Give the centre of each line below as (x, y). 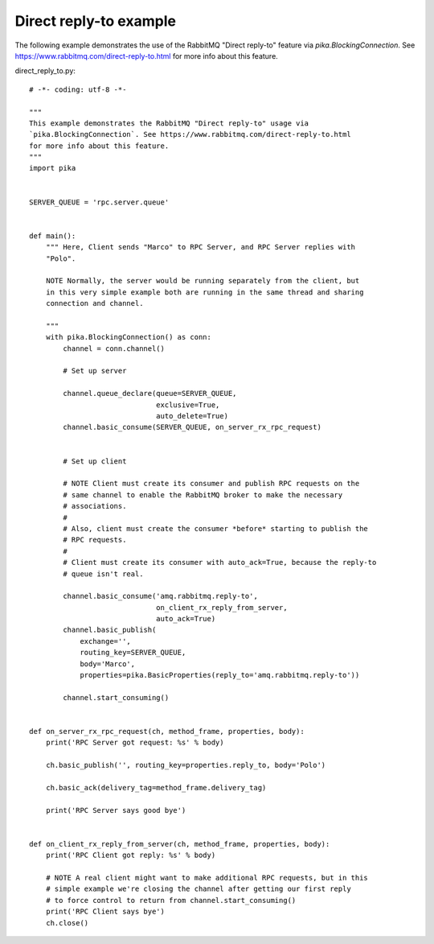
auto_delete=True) (192, 416)
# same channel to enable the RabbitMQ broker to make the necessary (203, 495)
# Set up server (95, 371)
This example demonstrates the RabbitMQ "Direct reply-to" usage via (169, 123)
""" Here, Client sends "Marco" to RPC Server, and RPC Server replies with (201, 247)
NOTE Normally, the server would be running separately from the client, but (203, 281)
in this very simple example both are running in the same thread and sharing (205, 292)
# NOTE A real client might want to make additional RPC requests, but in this (207, 878)
